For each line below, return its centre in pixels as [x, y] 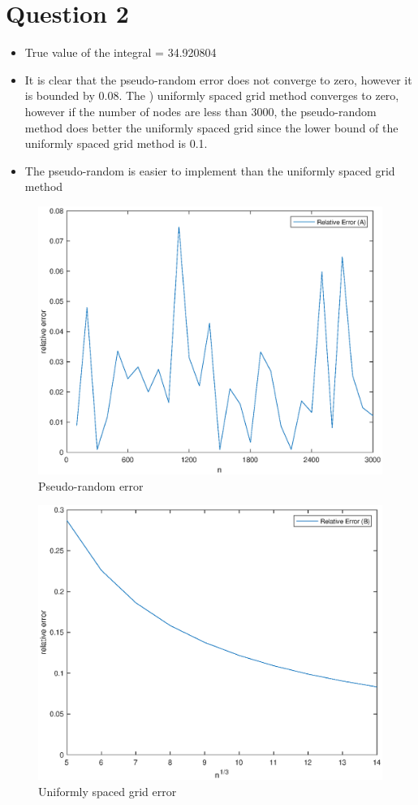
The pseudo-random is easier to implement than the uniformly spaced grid [210, 170]
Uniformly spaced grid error [108, 791]
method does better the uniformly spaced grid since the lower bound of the [211, 127]
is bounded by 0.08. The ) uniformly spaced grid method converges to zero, [212, 95]
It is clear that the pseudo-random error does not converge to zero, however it [218, 79]
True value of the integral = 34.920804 [121, 52]
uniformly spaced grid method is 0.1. [116, 143]
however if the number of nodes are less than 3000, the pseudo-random [200, 111]
